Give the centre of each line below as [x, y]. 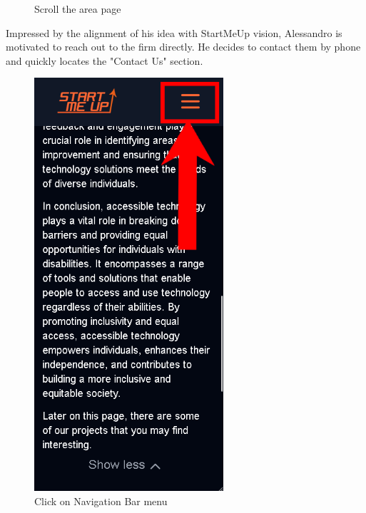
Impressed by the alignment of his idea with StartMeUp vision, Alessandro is [174, 32]
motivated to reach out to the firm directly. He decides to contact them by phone [183, 47]
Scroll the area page [78, 9]
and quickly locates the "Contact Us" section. [105, 60]
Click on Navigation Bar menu [101, 501]
